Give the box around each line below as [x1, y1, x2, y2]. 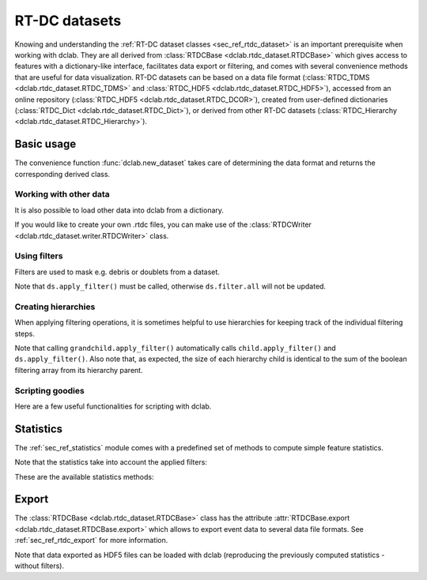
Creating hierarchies [14, 301, 96, 312]
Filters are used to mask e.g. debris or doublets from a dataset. [14, 267, 221, 277]
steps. [14, 329, 35, 338]
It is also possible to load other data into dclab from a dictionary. [14, 205, 225, 215]
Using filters [14, 250, 63, 262]
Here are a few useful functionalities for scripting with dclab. [14, 401, 212, 411]
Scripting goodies [14, 385, 85, 396]
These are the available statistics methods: [14, 472, 154, 481]
